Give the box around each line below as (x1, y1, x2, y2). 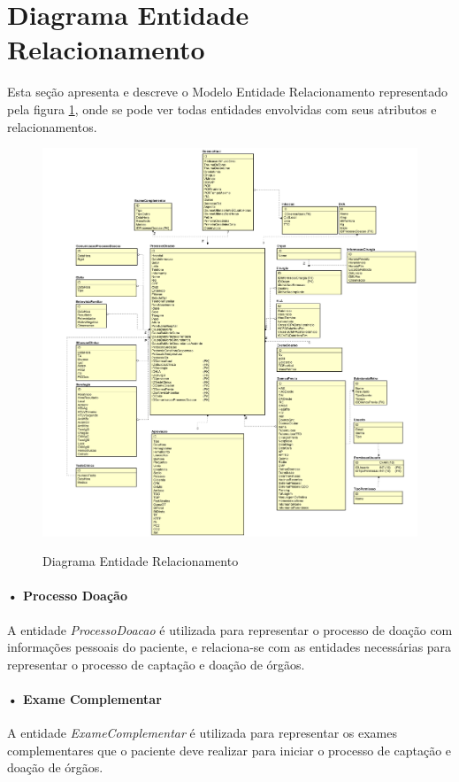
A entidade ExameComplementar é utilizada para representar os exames (7, 724, 398, 742)
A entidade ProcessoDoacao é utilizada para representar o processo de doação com (7, 620, 453, 639)
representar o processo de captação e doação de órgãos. (7, 654, 305, 673)
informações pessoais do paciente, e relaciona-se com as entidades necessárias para (7, 638, 452, 656)
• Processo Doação (7, 586, 127, 605)
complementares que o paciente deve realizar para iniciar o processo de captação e (7, 740, 452, 759)
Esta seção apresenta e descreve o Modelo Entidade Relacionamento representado (7, 82, 448, 101)
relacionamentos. (7, 117, 97, 135)
